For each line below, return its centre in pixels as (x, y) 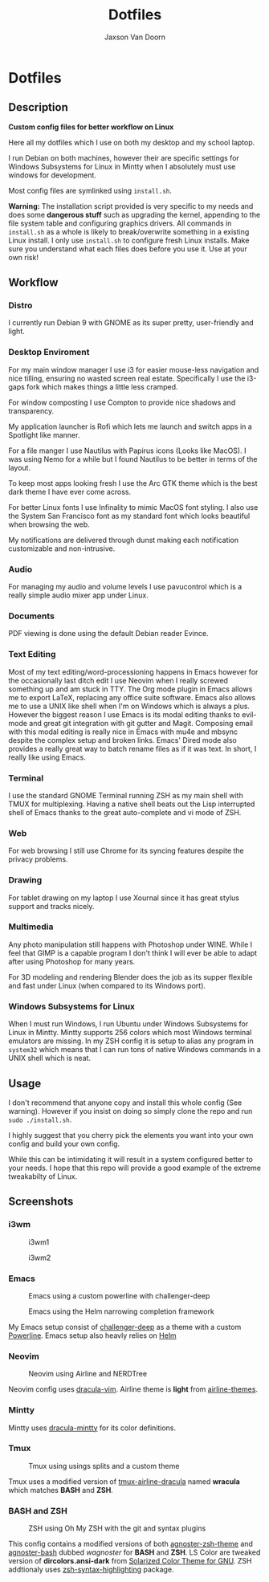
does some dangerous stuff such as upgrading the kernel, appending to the (134, 214)
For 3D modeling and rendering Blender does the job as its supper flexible (130, 977)
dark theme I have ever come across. (69, 491)
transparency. (31, 410)
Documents (31, 616)
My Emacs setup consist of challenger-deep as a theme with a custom (125, 1327)
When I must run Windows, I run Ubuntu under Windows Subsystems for (128, 1024)
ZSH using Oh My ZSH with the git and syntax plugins (117, 1528)
